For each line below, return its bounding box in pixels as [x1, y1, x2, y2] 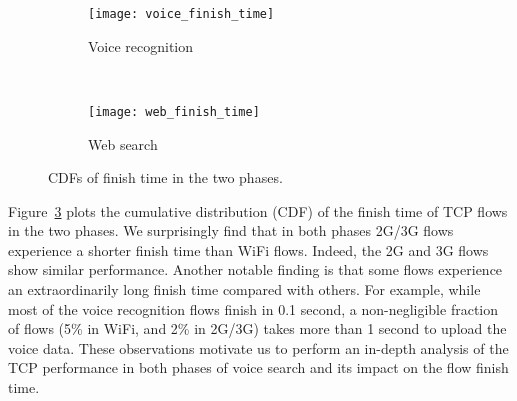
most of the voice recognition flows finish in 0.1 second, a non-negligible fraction [8, 298, 498, 319]
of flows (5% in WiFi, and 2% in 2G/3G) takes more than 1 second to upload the [8, 318, 507, 339]
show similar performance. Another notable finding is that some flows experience [8, 259, 503, 280]
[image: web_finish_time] [88, 104, 260, 119]
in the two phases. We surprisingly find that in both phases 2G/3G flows [8, 220, 454, 241]
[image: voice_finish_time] [88, 7, 275, 21]
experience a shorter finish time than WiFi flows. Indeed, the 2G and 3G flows [8, 239, 489, 260]
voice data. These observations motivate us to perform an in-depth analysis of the [8, 337, 509, 358]
